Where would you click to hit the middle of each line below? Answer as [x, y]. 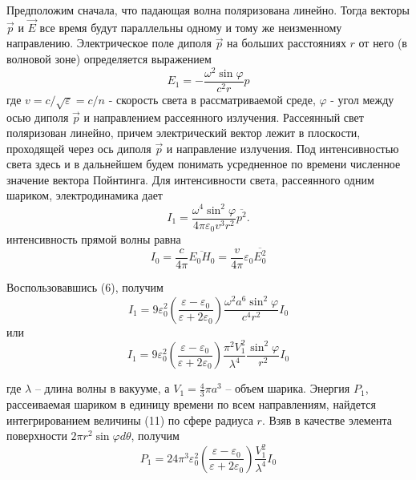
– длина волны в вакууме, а [102, 388]
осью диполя [38, 117]
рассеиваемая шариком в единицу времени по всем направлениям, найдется [191, 403]
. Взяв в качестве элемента [327, 419]
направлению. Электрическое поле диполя [109, 43]
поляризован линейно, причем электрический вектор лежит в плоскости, [184, 133]
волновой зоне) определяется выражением [109, 58]
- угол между [362, 99]
